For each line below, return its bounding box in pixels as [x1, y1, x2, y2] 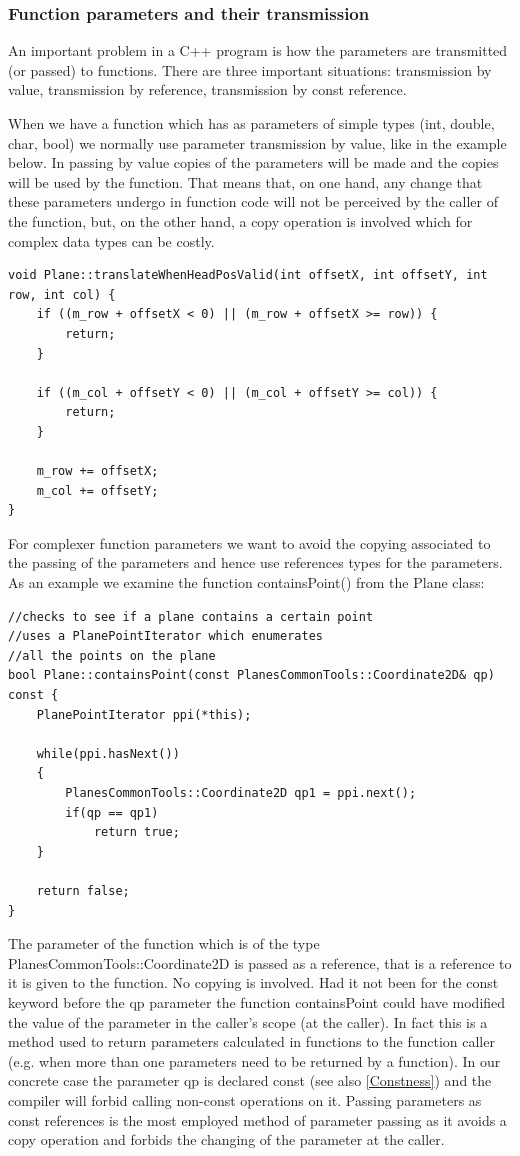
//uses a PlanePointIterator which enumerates [8, 629, 323, 644]
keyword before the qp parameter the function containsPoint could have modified [8, 991, 506, 1012]
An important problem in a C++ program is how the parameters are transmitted [8, 40, 508, 61]
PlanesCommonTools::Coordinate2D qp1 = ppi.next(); [65, 786, 417, 800]
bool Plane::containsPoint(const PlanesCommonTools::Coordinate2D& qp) [8, 668, 495, 683]
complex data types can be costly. [8, 230, 215, 251]
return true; [93, 825, 180, 840]
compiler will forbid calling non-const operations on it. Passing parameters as [8, 1089, 482, 1110]
